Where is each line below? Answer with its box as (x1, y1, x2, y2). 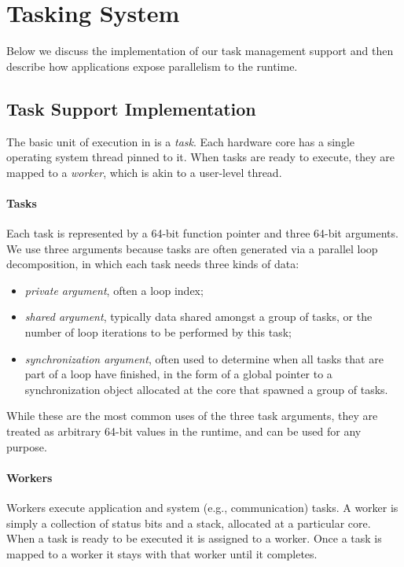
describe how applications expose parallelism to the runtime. (6, 57, 298, 74)
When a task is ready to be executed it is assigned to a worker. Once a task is (6, 530, 382, 547)
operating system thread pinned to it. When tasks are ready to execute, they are (6, 149, 395, 165)
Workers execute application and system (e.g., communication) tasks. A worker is (6, 499, 398, 516)
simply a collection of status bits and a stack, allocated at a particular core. (6, 514, 371, 531)
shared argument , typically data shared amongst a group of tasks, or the (24, 308, 373, 325)
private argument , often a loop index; (24, 282, 204, 298)
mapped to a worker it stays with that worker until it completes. (6, 545, 318, 561)
